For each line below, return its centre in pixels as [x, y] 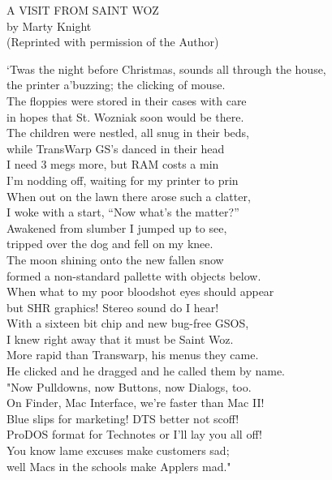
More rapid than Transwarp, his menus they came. [133, 355]
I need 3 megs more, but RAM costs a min [113, 164]
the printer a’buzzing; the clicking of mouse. [116, 85]
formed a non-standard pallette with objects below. [134, 275]
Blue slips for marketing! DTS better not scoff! [123, 418]
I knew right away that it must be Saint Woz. [120, 339]
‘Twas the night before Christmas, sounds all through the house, [166, 69]
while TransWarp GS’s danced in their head [116, 148]
